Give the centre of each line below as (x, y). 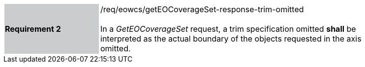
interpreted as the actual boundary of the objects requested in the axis (231, 39)
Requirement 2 (33, 29)
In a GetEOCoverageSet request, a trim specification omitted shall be (228, 29)
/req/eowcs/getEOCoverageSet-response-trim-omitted (202, 9)
